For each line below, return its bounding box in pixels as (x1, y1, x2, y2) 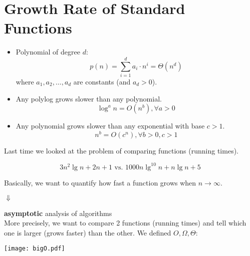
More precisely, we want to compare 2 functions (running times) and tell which (4, 217, 246, 228)
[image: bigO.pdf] (4, 245, 65, 252)
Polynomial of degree (16, 46, 80, 57)
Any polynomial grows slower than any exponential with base (16, 120, 205, 131)
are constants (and (73, 76, 131, 87)
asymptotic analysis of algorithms (4, 207, 112, 218)
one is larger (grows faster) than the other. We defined (4, 227, 171, 237)
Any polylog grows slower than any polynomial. (16, 93, 162, 103)
